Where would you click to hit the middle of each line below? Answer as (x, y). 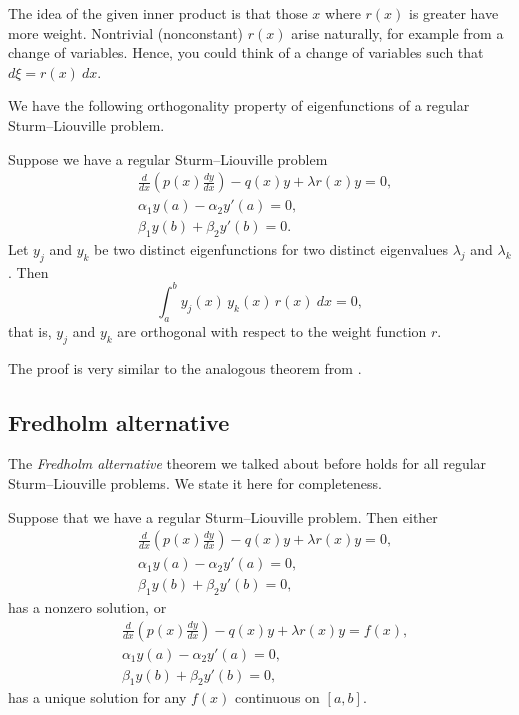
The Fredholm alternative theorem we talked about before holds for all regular (247, 463)
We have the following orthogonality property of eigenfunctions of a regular (239, 105)
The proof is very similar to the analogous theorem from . (185, 367)
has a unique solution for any (97, 697)
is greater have (453, 13)
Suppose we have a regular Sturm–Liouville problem (168, 158)
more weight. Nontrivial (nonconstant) (126, 32)
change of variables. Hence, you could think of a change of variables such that (246, 52)
